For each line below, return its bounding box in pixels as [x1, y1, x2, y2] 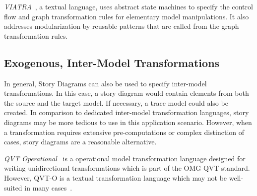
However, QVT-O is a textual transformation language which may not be [4, 172, 227, 183]
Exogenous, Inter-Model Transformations [4, 55, 220, 70]
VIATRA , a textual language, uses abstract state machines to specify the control [4, 1, 253, 11]
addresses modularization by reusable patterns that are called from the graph [4, 21, 239, 31]
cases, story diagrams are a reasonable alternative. [4, 136, 157, 147]
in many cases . [24, 182, 72, 193]
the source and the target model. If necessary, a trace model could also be [4, 97, 228, 108]
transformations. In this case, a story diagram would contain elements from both [4, 88, 249, 98]
